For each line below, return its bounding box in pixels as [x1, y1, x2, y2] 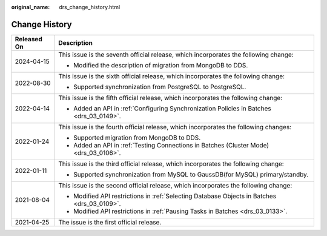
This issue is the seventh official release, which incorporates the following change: [58, 50, 294, 59]
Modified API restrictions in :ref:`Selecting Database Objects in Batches [73, 192, 277, 200]
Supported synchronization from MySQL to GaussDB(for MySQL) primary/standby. [73, 170, 309, 178]
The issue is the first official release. [58, 218, 162, 226]
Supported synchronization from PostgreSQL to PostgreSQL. [73, 83, 246, 91]
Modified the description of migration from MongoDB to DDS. [73, 61, 248, 69]
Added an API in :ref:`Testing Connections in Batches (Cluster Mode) [73, 141, 269, 149]
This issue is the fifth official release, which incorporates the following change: [58, 93, 283, 102]
